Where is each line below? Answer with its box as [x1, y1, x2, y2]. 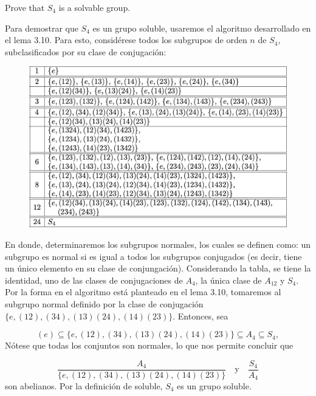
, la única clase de [195, 273, 262, 286]
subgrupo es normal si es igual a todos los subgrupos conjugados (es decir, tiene [5, 250, 302, 262]
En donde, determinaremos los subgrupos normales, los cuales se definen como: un [5, 237, 311, 250]
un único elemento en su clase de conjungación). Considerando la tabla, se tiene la [5, 262, 311, 275]
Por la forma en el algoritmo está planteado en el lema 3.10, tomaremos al [5, 285, 281, 298]
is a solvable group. [58, 1, 131, 13]
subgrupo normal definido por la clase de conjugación [5, 297, 204, 310]
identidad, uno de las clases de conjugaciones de [5, 273, 183, 286]
